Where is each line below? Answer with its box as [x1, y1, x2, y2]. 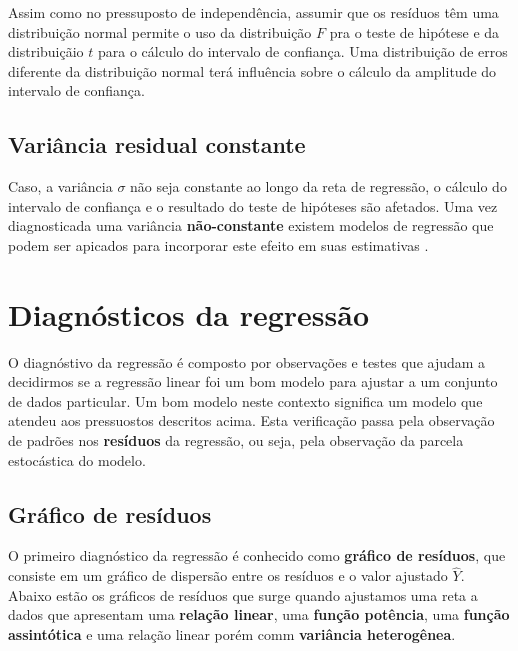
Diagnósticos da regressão [8, 293, 369, 334]
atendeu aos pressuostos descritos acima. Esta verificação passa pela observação [8, 410, 495, 431]
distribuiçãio [8, 41, 84, 62]
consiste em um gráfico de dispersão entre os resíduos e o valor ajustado [8, 565, 448, 586]
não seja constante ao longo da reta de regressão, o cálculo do [130, 176, 507, 197]
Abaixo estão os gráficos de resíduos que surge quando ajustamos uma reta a [8, 584, 478, 605]
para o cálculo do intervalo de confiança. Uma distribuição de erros [97, 41, 508, 62]
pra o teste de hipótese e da [329, 21, 500, 42]
